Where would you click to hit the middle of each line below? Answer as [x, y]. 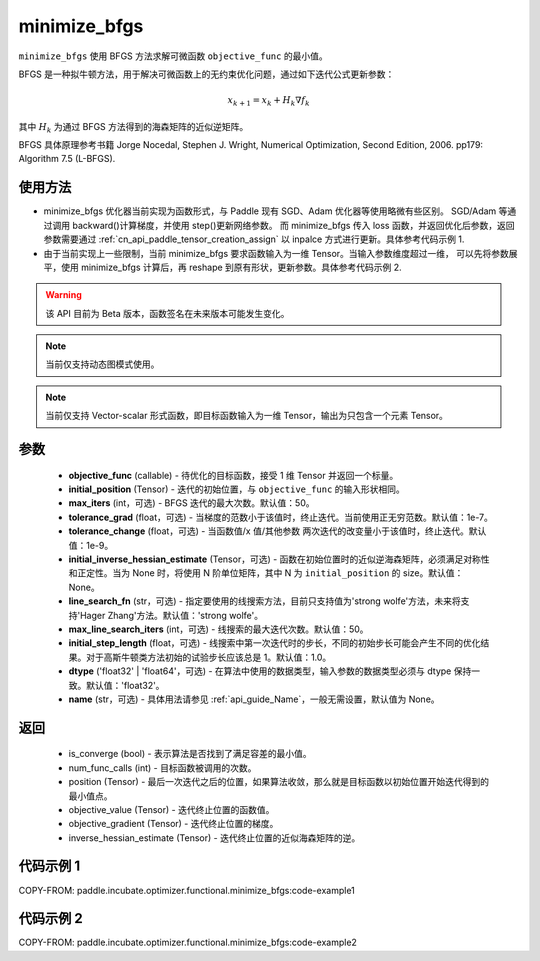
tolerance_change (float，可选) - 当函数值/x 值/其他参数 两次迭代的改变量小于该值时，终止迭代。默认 [277, 531]
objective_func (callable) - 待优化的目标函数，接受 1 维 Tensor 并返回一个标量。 [233, 475]
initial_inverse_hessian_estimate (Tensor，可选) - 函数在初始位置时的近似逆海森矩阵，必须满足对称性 [279, 559]
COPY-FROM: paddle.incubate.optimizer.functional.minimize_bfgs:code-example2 [187, 942]
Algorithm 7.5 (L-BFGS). [67, 159]
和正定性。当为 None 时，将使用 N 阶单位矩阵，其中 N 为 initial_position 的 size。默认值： [266, 573]
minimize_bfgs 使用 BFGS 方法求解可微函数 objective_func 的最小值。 [173, 56]
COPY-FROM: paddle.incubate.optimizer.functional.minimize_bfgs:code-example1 [186, 890]
